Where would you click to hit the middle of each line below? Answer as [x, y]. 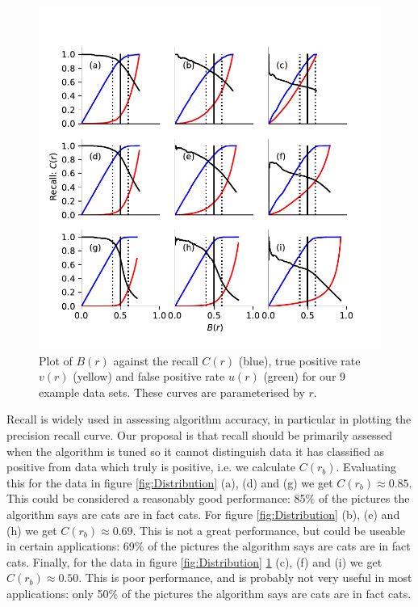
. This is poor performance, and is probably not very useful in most [245, 577]
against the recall [156, 360]
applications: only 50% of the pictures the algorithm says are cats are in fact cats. [209, 593]
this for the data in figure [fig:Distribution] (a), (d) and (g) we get [170, 482]
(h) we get [32, 530]
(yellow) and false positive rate [149, 376]
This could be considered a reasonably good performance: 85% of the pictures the [208, 498]
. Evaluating [366, 467]
